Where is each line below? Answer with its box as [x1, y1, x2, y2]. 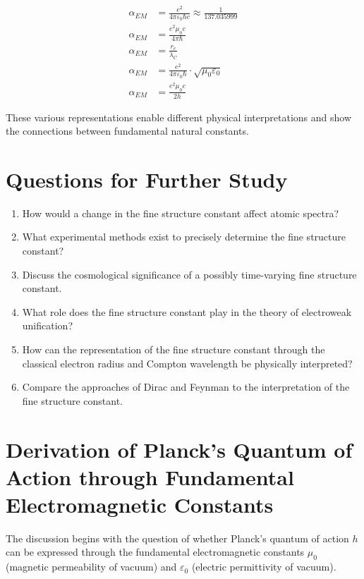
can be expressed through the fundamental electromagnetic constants [6, 544, 305, 559]
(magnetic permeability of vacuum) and [6, 559, 177, 574]
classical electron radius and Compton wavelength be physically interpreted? [22, 355, 353, 370]
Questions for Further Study [6, 164, 288, 193]
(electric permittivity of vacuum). [191, 559, 336, 574]
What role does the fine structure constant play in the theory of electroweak [22, 304, 352, 319]
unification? [22, 318, 73, 333]
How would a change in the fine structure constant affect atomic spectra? [22, 205, 339, 220]
